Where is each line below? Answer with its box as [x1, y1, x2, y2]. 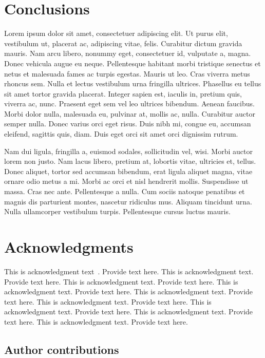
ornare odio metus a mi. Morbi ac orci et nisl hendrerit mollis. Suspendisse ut [4, 176, 249, 186]
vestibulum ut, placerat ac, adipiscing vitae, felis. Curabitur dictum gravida [4, 37, 242, 48]
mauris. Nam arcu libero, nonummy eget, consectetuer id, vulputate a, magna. [4, 48, 251, 59]
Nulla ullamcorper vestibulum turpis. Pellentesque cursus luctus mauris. [4, 206, 231, 217]
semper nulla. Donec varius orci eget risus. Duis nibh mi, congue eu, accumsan [4, 118, 251, 129]
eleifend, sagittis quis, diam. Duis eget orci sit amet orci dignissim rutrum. [4, 128, 238, 139]
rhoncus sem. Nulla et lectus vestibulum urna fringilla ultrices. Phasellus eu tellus [4, 78, 261, 89]
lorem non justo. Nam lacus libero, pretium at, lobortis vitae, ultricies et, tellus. [4, 156, 256, 166]
